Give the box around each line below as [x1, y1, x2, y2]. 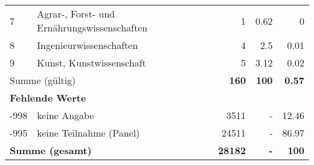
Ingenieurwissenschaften [37, 38, 138, 52]
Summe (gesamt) [10, 143, 92, 157]
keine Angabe [37, 108, 94, 122]
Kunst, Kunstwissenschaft [37, 56, 146, 70]
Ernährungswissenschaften [37, 21, 148, 34]
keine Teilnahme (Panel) [37, 126, 140, 140]
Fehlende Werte [10, 91, 86, 105]
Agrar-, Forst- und [37, 7, 115, 21]
